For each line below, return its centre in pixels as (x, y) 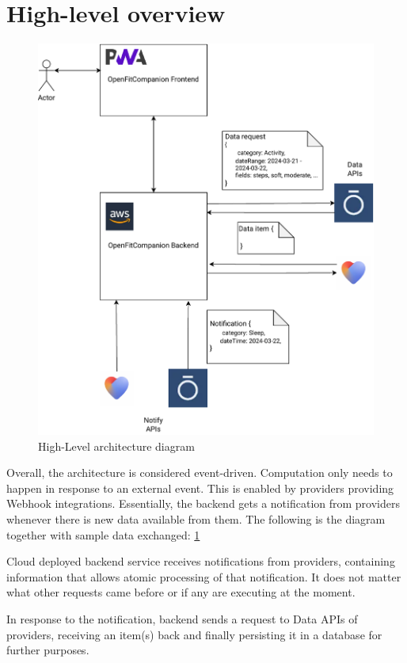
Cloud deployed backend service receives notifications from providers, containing (201, 561)
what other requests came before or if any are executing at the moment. (181, 592)
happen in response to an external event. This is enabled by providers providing (200, 488)
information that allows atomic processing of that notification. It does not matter (204, 576)
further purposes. (48, 650)
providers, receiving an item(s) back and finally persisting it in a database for (194, 634)
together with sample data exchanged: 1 (103, 534)
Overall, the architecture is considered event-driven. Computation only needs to (200, 472)
